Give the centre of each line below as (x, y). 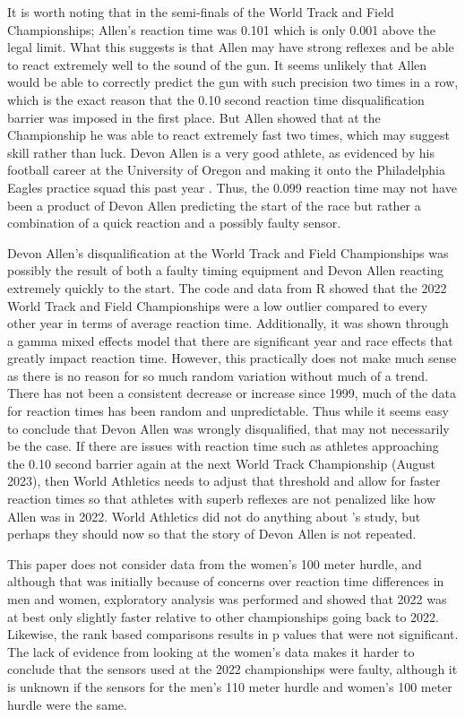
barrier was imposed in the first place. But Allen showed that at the (194, 117)
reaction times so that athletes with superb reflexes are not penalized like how (222, 499)
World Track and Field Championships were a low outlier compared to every (218, 305)
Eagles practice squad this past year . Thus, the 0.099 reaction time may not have (232, 187)
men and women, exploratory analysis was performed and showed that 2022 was (227, 599)
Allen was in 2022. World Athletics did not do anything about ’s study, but (214, 516)
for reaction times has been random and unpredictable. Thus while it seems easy (228, 411)
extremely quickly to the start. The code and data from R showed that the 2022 (227, 287)
